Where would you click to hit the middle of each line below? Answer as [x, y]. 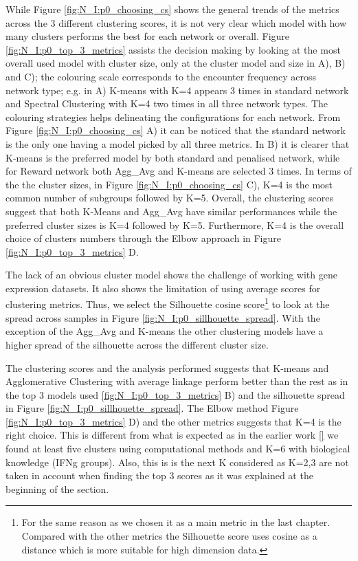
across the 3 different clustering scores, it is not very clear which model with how [176, 22]
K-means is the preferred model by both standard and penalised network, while [173, 157]
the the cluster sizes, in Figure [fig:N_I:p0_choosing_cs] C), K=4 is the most [169, 184]
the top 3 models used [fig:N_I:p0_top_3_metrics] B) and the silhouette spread [175, 394]
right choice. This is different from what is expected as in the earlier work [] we [172, 435]
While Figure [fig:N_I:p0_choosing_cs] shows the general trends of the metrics [172, 9]
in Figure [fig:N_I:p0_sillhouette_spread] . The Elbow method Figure [152, 408]
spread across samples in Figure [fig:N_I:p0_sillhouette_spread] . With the [163, 317]
